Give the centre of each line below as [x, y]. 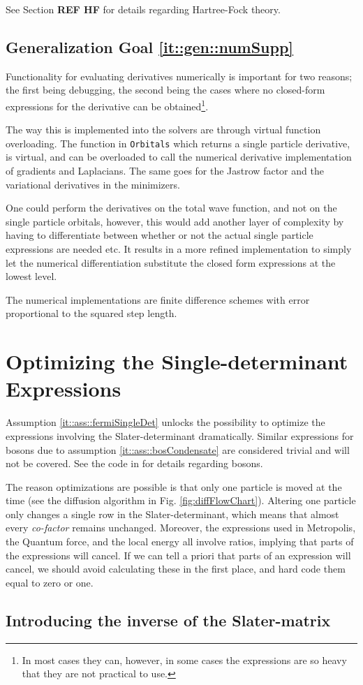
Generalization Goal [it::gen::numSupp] [150, 46]
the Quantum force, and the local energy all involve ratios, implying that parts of [180, 542]
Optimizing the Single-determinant [177, 361]
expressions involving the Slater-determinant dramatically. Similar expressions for [180, 435]
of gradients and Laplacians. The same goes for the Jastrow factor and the [165, 171]
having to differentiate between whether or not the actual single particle [160, 235]
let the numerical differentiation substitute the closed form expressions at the [171, 262]
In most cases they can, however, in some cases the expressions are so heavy [184, 660]
